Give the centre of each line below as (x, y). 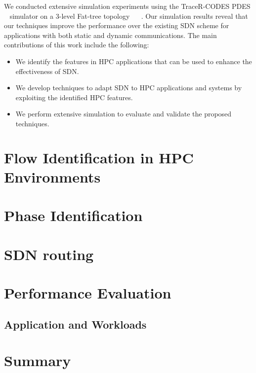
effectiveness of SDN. (47, 71)
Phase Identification (73, 215)
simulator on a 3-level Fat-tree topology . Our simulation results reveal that (129, 16)
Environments (52, 176)
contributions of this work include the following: (77, 45)
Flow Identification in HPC (99, 157)
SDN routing (49, 254)
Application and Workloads (75, 324)
